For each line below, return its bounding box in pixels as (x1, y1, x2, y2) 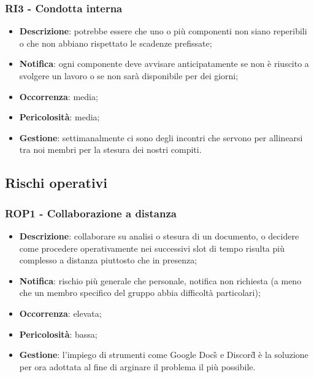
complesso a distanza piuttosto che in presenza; (19, 254, 197, 266)
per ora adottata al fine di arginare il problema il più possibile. (19, 360, 256, 373)
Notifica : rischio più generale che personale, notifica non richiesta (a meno (19, 274, 302, 287)
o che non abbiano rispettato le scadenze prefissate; (19, 36, 212, 49)
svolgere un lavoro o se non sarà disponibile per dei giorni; (19, 69, 239, 82)
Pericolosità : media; (19, 111, 100, 123)
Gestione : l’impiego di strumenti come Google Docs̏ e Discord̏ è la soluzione (19, 348, 308, 361)
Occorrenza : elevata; (19, 306, 102, 319)
